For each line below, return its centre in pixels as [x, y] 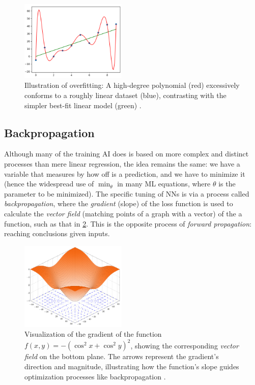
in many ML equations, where [164, 184]
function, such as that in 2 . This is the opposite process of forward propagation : [128, 223]
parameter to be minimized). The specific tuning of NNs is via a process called [127, 193]
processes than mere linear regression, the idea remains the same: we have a [122, 164]
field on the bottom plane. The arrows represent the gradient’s [122, 356]
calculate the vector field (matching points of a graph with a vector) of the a [123, 214]
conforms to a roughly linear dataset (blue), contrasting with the [125, 95]
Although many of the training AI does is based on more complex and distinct [126, 154]
